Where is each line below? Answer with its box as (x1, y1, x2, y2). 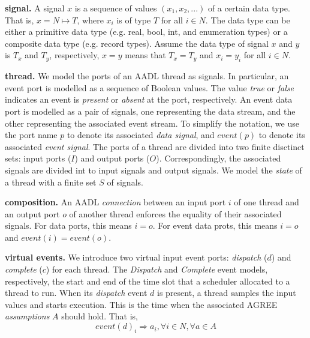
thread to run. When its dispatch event (5, 286, 148, 299)
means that (125, 49, 166, 61)
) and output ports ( (74, 152, 150, 164)
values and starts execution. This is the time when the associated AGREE (5, 298, 278, 310)
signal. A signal (5, 2, 65, 14)
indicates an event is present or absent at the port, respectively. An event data (5, 93, 293, 106)
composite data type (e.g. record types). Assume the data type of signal (5, 37, 269, 49)
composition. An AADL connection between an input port (5, 196, 226, 208)
